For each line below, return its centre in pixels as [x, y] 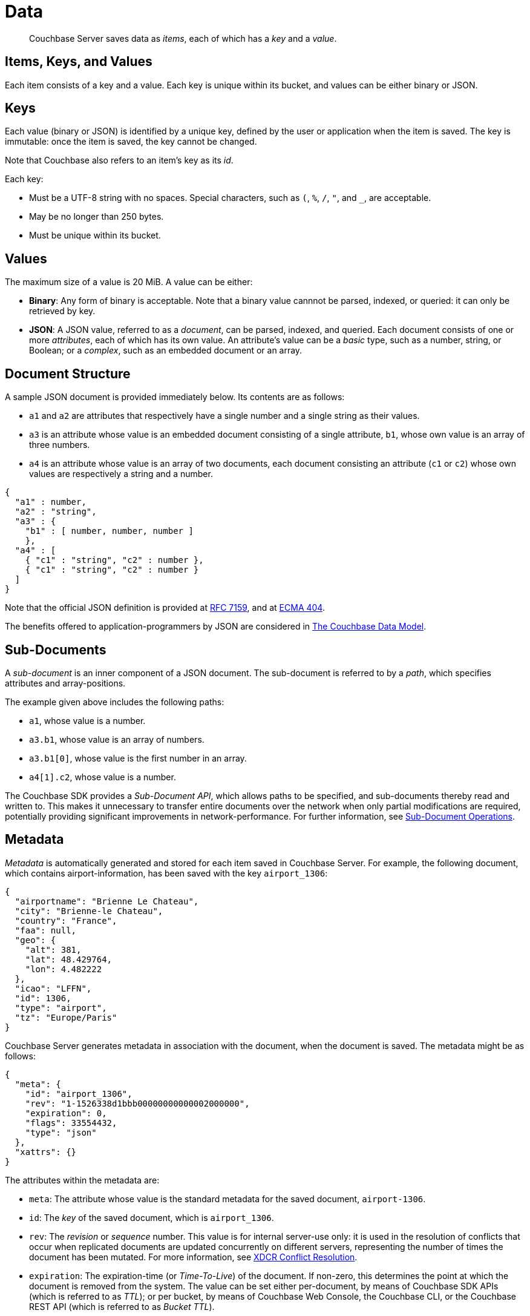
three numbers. [60, 445]
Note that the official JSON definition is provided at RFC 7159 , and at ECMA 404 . [165, 608]
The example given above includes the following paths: [115, 702]
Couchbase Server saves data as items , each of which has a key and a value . [183, 38]
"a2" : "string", [56, 512]
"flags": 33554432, [71, 1123]
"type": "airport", [61, 1008]
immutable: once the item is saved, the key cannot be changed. [131, 142]
